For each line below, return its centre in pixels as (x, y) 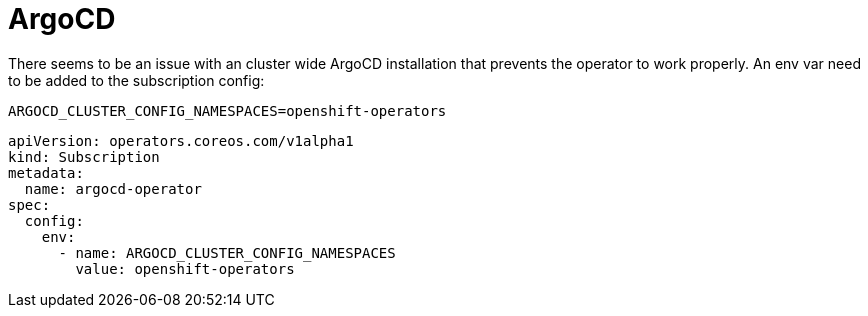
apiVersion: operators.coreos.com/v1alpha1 (181, 140)
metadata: (46, 172)
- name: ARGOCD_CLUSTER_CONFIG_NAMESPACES (227, 252)
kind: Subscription (84, 156)
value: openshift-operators (185, 268)
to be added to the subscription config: (136, 80)
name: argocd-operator (113, 188)
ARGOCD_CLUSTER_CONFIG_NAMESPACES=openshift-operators (227, 110)
